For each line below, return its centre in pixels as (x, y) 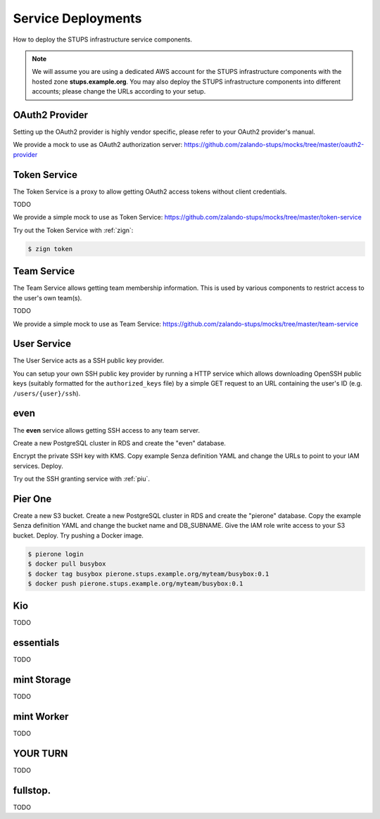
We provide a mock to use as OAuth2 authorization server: (98, 145)
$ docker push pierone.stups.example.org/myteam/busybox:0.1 (135, 583)
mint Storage (42, 680)
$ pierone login (56, 554)
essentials (36, 643)
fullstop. (32, 791)
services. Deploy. (38, 466)
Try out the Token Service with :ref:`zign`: (73, 230)
